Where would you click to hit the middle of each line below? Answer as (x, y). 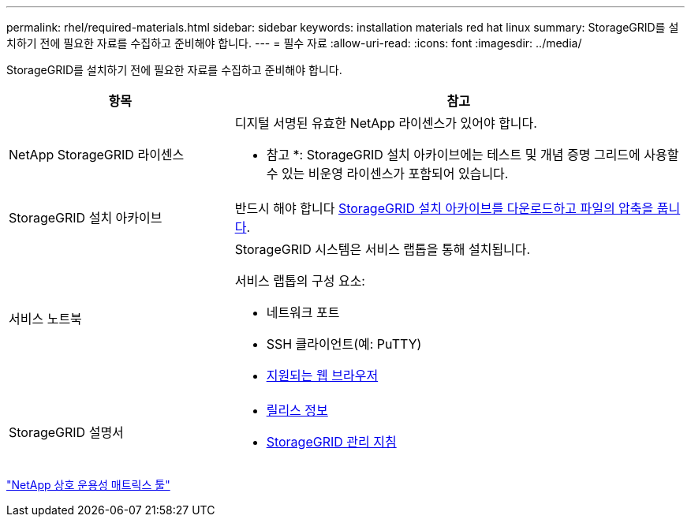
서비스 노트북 (45, 319)
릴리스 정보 (297, 410)
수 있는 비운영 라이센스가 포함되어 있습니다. (387, 174)
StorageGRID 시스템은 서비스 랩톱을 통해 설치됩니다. (383, 249)
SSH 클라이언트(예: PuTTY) (344, 344)
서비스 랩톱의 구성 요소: (300, 281)
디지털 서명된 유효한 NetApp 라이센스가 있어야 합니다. (386, 123)
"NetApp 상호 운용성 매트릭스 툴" (88, 485)
